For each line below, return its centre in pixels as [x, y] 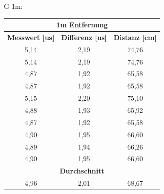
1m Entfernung [82, 25]
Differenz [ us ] [84, 37]
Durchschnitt [82, 171]
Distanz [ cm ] [135, 37]
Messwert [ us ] [31, 37]
